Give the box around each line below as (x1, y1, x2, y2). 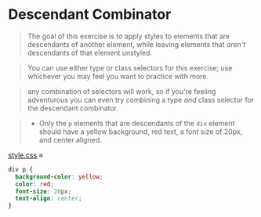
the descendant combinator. (27, 103, 119, 113)
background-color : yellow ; (15, 172, 103, 181)
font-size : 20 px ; (15, 187, 72, 195)
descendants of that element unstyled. (27, 48, 153, 57)
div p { (8, 165, 34, 173)
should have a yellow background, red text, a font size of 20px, (38, 127, 243, 136)
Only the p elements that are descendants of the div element (38, 118, 235, 128)
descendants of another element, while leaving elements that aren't (27, 39, 246, 49)
